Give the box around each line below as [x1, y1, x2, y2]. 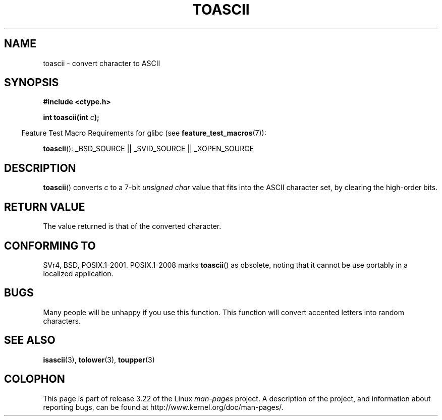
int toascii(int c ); [43, 113, 99, 122]
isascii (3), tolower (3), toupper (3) [43, 355, 155, 364]
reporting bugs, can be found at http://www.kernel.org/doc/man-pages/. [43, 402, 284, 411]
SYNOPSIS [4, 76, 59, 89]
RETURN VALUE [4, 200, 85, 213]
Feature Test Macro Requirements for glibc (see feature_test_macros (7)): [21, 129, 266, 138]
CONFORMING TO [4, 239, 96, 252]
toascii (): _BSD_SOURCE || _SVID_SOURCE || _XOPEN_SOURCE [43, 144, 254, 153]
